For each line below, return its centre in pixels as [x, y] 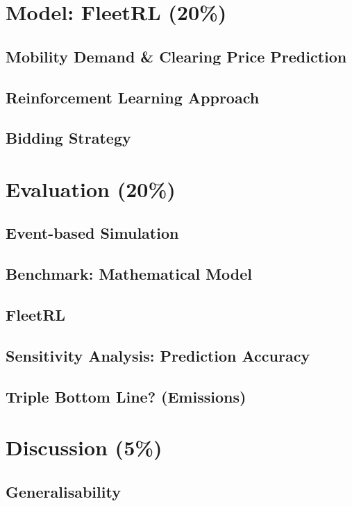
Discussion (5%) [84, 447]
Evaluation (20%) [91, 188]
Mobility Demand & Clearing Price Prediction [176, 56]
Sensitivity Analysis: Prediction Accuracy [158, 355]
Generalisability [63, 491]
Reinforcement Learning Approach [133, 97]
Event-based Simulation [92, 233]
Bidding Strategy [68, 138]
